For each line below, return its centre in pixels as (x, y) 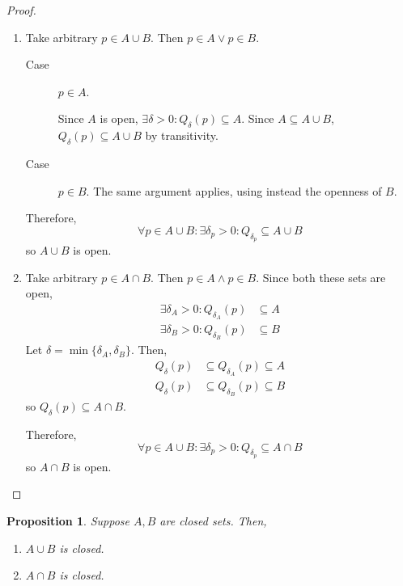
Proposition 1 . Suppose (68, 521)
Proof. (21, 10)
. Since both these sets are (321, 277)
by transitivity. (182, 135)
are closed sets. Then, (213, 521)
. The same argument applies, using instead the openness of (234, 190)
